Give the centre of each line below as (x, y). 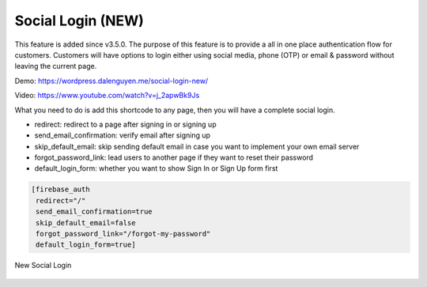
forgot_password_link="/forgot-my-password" (123, 234)
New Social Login (43, 266)
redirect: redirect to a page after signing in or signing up (125, 124)
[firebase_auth (60, 189)
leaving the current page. (56, 66)
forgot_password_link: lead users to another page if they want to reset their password (174, 157)
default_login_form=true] (86, 245)
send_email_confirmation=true (94, 212)
